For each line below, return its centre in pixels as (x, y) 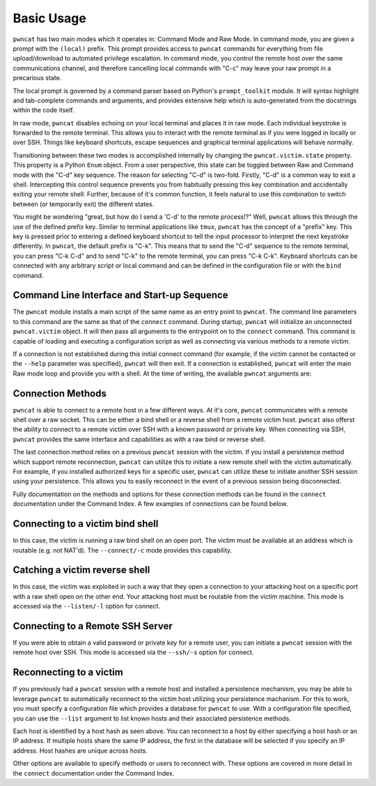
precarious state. (37, 78)
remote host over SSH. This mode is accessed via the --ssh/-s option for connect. (133, 652)
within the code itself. (44, 110)
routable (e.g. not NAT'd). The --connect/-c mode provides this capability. (123, 550)
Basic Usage (49, 18)
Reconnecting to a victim (68, 672)
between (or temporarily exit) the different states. (84, 204)
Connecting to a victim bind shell (86, 524)
